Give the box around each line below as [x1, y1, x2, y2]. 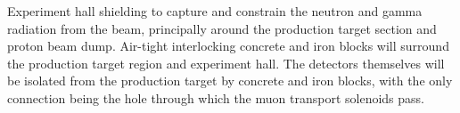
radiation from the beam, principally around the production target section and [7, 19, 437, 37]
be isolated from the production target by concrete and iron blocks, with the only [7, 71, 453, 90]
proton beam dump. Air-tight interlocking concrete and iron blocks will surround [7, 36, 449, 55]
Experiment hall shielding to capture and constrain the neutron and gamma [7, 2, 423, 20]
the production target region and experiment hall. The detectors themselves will [7, 53, 445, 72]
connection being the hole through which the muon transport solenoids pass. [7, 88, 424, 107]
